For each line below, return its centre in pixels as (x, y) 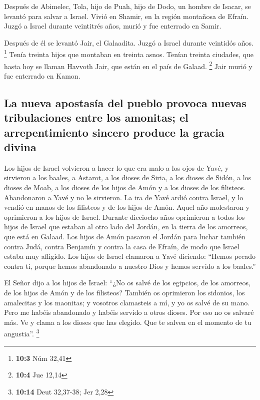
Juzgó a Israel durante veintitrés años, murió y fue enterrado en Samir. (113, 26)
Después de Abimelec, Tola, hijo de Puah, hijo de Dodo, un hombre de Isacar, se (127, 6)
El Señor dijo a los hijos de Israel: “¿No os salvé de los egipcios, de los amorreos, (127, 283)
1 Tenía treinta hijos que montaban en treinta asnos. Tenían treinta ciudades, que (129, 54)
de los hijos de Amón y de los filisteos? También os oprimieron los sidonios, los (124, 292)
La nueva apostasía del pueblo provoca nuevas (125, 102)
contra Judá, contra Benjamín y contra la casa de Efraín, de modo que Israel (122, 246)
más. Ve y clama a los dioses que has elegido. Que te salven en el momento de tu (128, 322)
